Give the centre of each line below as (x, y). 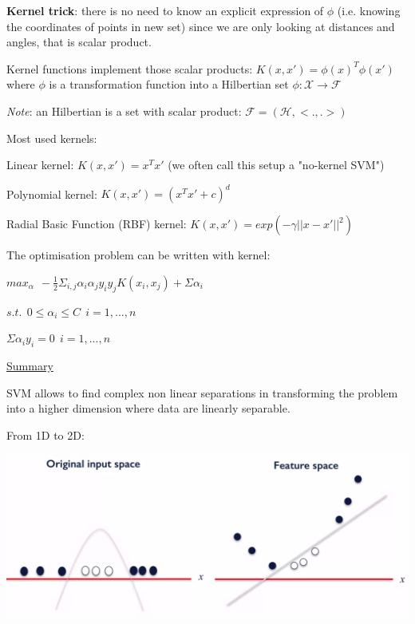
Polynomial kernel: (52, 194)
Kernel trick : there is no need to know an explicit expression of (165, 10)
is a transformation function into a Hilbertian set (169, 84)
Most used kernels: (52, 138)
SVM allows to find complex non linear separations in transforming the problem (202, 392)
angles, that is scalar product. (79, 42)
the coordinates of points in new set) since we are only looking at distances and (201, 26)
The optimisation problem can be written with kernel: (138, 255)
